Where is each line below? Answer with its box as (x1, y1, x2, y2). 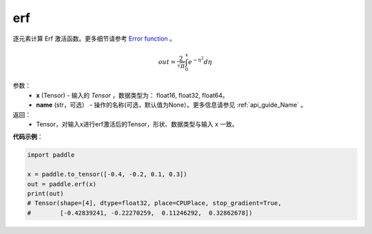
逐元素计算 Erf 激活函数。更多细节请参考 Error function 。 (12, 34, 176, 43)
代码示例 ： (12, 133, 43, 141)
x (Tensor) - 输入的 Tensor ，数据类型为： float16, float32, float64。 (36, 91, 229, 99)
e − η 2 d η (188, 56, 213, 65)
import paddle (27, 151, 75, 159)
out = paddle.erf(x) (27, 180, 96, 188)
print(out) (27, 189, 64, 198)
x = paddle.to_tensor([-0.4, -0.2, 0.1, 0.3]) (27, 171, 187, 178)
